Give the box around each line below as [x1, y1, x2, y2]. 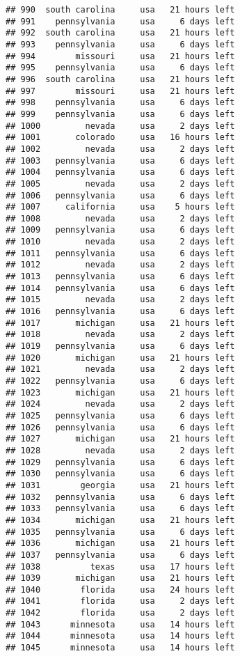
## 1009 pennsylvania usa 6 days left [6, 225, 235, 235]
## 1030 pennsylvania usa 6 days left [6, 469, 235, 479]
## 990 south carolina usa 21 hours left [6, 5, 235, 15]
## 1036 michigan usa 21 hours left [6, 538, 235, 549]
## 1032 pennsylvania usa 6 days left [6, 492, 235, 502]
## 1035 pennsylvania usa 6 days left [6, 526, 235, 537]
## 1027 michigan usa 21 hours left [6, 434, 235, 444]
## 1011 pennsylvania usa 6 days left [6, 248, 235, 258]
